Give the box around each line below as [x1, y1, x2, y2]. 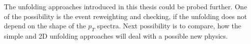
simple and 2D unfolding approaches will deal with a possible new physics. [4, 30, 228, 41]
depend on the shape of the [4, 21, 86, 31]
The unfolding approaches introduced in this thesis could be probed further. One [4, 1, 247, 11]
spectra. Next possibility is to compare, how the [97, 21, 242, 31]
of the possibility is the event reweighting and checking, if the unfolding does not [4, 11, 247, 21]
